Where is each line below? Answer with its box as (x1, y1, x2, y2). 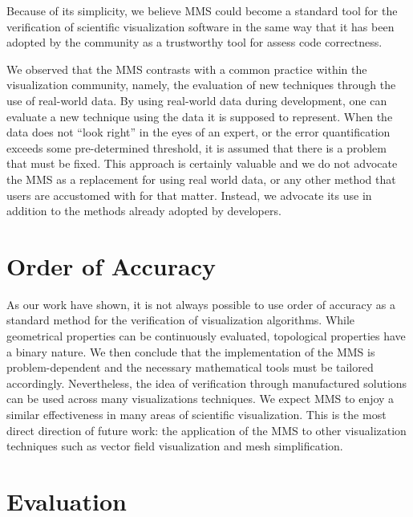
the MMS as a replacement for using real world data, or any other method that (6, 170, 396, 187)
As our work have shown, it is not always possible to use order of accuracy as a (6, 295, 395, 312)
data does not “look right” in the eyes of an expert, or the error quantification (6, 124, 391, 140)
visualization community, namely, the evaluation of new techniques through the (6, 76, 396, 93)
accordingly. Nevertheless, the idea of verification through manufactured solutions (6, 374, 407, 391)
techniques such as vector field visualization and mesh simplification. (6, 438, 343, 454)
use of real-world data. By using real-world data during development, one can (6, 92, 387, 108)
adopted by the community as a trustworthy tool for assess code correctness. (6, 34, 383, 51)
